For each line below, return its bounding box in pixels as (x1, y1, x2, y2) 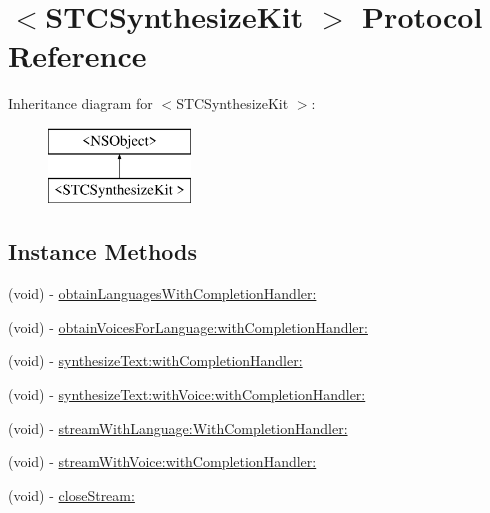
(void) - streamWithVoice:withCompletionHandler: (8, 451, 317, 472)
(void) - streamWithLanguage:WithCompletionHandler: (8, 417, 348, 438)
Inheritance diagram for (8, 93, 153, 114)
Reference (8, 35, 147, 76)
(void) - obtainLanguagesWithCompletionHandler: (8, 283, 317, 304)
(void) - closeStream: (8, 484, 135, 505)
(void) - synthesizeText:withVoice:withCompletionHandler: (8, 384, 366, 405)
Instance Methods (8, 236, 197, 267)
